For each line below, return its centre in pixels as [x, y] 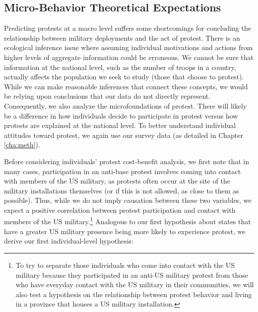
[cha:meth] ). [22, 145]
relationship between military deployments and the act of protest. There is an [122, 37]
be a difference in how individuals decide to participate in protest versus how [121, 115]
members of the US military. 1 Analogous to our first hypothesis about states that [128, 221]
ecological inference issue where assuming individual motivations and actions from [129, 47]
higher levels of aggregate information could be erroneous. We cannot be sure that [129, 57]
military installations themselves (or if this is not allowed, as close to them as [122, 190]
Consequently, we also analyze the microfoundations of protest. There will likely [126, 105]
